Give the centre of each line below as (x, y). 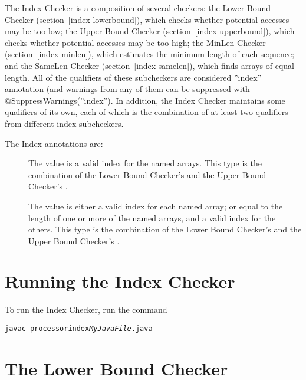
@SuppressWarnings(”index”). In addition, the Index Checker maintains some (145, 100)
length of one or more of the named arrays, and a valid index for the (152, 217)
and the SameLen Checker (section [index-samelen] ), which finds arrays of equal (150, 65)
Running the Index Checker (120, 281)
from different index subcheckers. (64, 123)
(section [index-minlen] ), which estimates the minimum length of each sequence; (150, 54)
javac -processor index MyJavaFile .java (79, 329)
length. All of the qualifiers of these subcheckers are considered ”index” (133, 77)
